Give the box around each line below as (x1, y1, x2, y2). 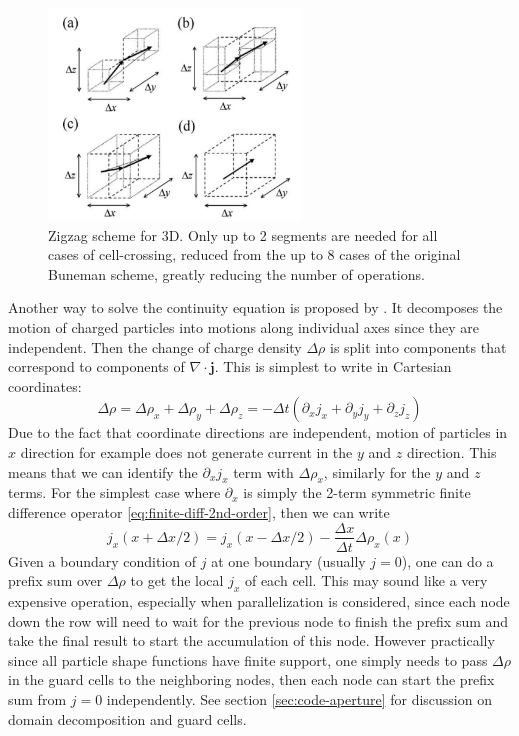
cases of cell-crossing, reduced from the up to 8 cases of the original (48, 244, 461, 265)
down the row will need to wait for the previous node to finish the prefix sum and (8, 610, 509, 631)
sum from (8, 688, 67, 709)
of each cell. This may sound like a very (244, 570, 488, 591)
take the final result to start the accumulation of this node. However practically (8, 630, 495, 651)
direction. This (406, 441, 497, 462)
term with (233, 461, 294, 482)
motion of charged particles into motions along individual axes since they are (8, 316, 479, 337)
